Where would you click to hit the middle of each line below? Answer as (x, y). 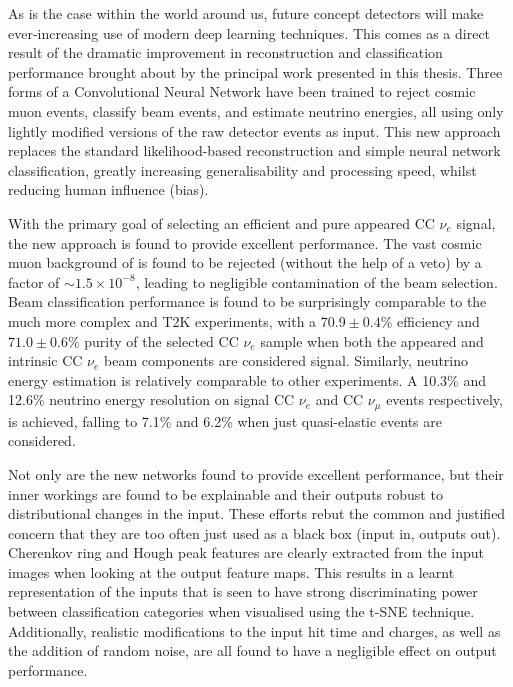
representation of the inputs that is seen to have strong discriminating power (243, 591)
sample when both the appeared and (372, 340)
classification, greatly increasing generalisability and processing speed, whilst (242, 169)
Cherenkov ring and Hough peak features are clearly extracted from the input (246, 552)
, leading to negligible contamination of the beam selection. (316, 281)
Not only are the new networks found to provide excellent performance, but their (256, 473)
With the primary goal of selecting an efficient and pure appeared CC (221, 222)
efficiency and (438, 320)
